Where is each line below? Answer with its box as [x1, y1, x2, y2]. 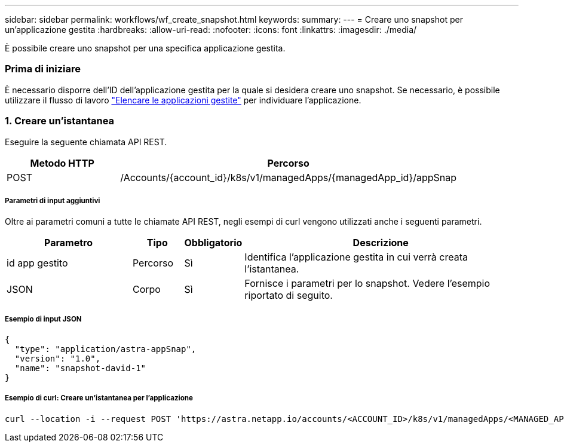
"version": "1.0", [14, 354, 101, 364]
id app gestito [7, 257, 68, 270]
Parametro [44, 237, 93, 249]
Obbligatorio [184, 237, 243, 249]
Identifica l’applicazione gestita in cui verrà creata [244, 251, 468, 264]
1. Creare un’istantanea [5, 115, 115, 127]
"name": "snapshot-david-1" [14, 363, 146, 373]
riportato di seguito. [244, 289, 333, 302]
